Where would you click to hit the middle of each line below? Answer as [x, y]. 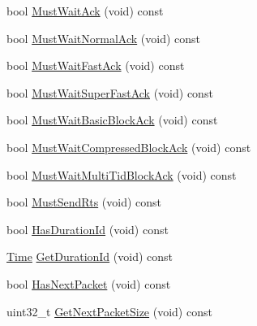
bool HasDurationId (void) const [88, 229]
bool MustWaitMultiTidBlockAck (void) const [122, 174]
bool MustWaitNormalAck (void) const [104, 38]
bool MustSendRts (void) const [84, 202]
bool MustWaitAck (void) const [85, 11]
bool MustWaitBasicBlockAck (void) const [112, 120]
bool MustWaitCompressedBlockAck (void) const [129, 147]
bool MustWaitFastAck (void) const [96, 65]
